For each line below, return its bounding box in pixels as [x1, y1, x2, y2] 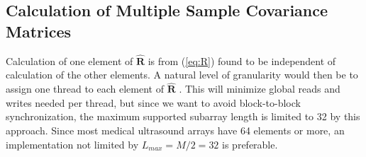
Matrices [6, 20, 72, 42]
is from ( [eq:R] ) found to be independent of [148, 53, 336, 68]
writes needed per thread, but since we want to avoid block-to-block [6, 95, 301, 110]
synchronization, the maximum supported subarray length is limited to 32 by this [6, 109, 360, 124]
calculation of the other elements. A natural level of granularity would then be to [6, 67, 358, 82]
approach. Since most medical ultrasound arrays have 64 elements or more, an [6, 123, 345, 137]
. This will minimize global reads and [179, 81, 340, 96]
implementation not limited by [6, 136, 139, 151]
